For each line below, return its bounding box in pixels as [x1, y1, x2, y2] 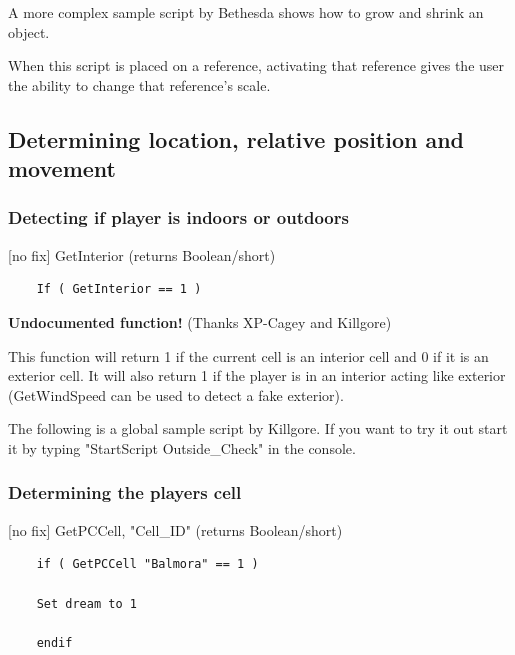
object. [8, 21, 50, 42]
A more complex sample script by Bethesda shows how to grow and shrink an [8, 2, 484, 22]
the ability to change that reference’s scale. [8, 74, 271, 95]
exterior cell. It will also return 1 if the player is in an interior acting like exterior [8, 365, 506, 386]
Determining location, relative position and [8, 123, 465, 154]
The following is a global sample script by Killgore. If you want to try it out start [8, 418, 508, 439]
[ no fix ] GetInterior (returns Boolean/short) [8, 244, 276, 265]
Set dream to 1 [36, 596, 137, 611]
